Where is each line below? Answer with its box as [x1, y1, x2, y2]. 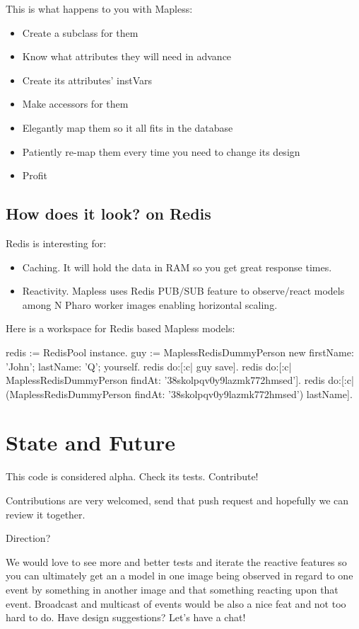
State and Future [6, 428, 176, 457]
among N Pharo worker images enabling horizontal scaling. [22, 297, 278, 312]
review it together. [6, 506, 86, 521]
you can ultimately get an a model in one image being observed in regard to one [6, 568, 353, 583]
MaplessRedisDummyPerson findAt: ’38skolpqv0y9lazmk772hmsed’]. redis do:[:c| [6, 373, 354, 387]
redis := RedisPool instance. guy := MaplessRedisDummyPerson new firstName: [6, 344, 354, 359]
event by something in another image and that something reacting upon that [6, 582, 339, 596]
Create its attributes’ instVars [22, 72, 153, 87]
